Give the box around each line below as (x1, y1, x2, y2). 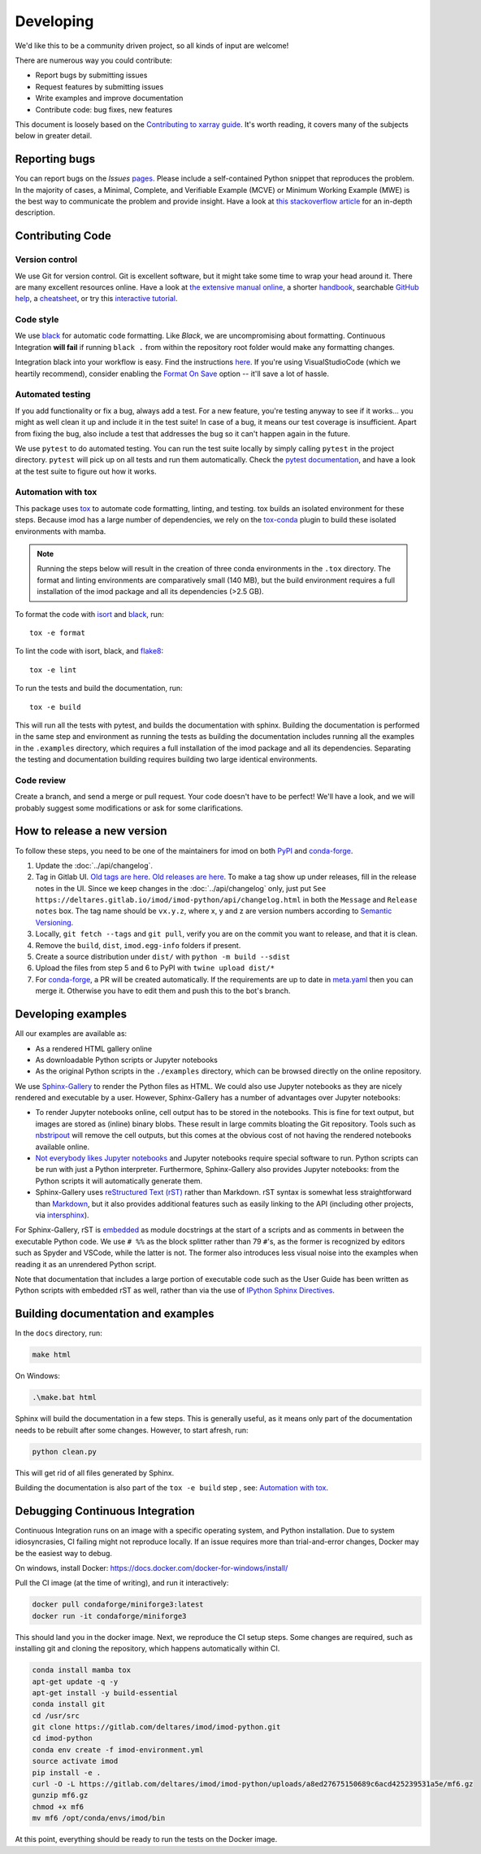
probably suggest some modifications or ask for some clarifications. (15, 802, 244, 813)
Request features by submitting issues (35, 81, 164, 91)
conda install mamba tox (32, 1665, 132, 1675)
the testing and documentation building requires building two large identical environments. (15, 754, 318, 764)
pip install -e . (32, 1768, 102, 1777)
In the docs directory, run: (15, 1328, 103, 1338)
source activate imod (32, 1756, 119, 1766)
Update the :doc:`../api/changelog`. (35, 860, 154, 870)
